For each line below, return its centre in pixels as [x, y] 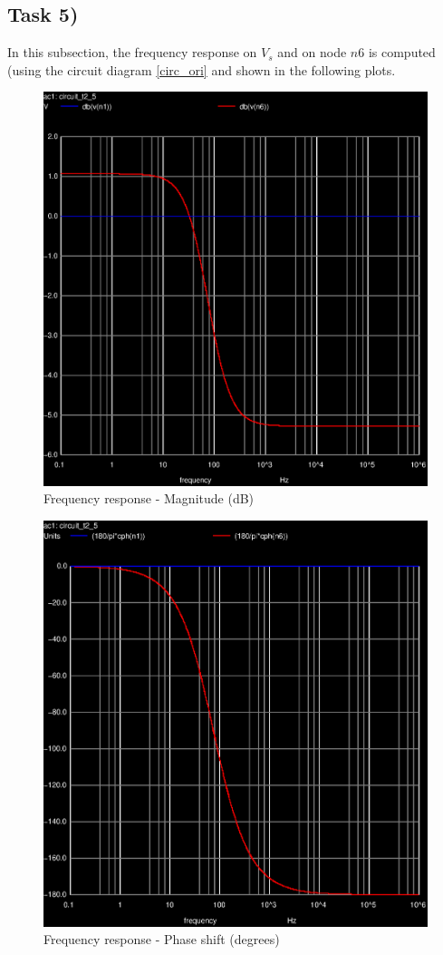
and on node [312, 52]
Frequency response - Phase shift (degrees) [162, 939]
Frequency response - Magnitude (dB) [149, 498]
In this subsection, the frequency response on [132, 52]
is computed [402, 52]
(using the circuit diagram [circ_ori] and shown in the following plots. [202, 69]
